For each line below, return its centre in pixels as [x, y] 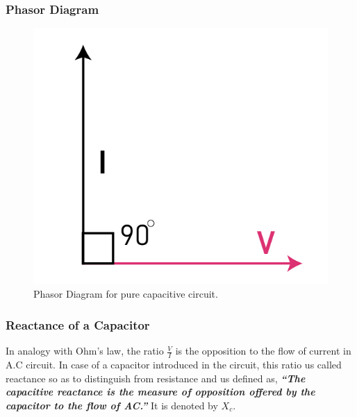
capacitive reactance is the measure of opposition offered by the [160, 392]
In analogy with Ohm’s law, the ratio [85, 351]
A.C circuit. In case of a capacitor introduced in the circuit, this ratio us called [174, 365]
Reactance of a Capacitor [78, 324]
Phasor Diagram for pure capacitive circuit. [126, 294]
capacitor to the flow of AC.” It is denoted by [112, 405]
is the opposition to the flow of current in [263, 351]
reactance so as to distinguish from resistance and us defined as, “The [156, 378]
